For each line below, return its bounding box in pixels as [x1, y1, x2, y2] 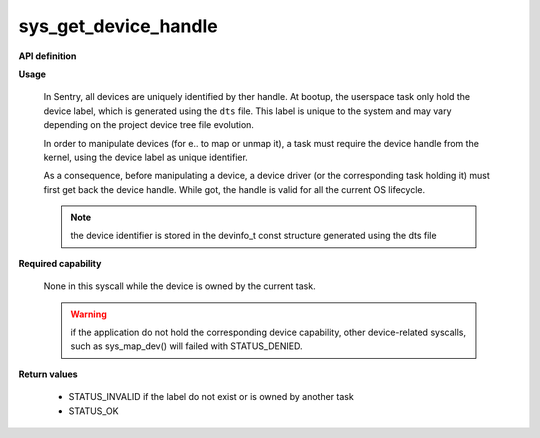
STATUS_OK [68, 405, 119, 417]
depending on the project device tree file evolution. [43, 119, 255, 131]
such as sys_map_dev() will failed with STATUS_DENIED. [70, 340, 303, 352]
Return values [18, 368, 79, 380]
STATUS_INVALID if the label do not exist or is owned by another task [68, 391, 354, 403]
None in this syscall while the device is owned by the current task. [43, 280, 316, 292]
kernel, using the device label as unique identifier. [43, 151, 249, 163]
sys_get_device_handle [18, 15, 219, 37]
